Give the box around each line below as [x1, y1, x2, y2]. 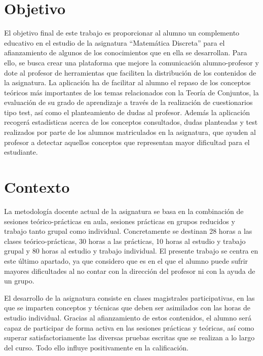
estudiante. [4, 147, 38, 157]
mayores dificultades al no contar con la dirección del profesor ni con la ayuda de [4, 265, 255, 276]
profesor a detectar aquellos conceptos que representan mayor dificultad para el [4, 136, 250, 147]
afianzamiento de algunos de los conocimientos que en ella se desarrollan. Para [4, 47, 247, 58]
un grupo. [4, 275, 34, 286]
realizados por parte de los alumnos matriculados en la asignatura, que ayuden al [4, 127, 256, 137]
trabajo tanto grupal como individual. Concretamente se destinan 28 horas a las [4, 226, 252, 236]
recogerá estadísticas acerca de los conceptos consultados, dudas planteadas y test [4, 117, 258, 127]
